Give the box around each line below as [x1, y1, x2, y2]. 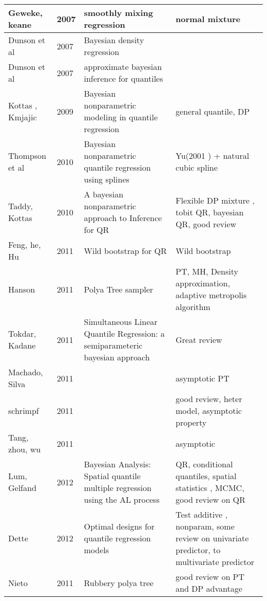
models [84, 544, 109, 556]
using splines [84, 173, 129, 185]
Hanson [8, 283, 35, 295]
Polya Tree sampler [84, 283, 154, 295]
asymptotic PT [176, 372, 230, 384]
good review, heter [176, 393, 242, 405]
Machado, [8, 366, 43, 378]
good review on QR [176, 494, 245, 505]
